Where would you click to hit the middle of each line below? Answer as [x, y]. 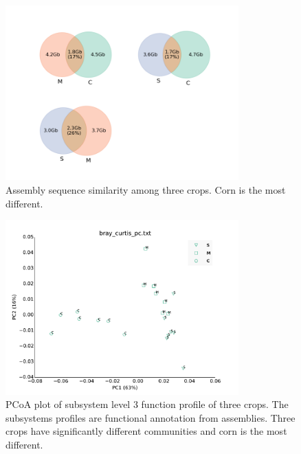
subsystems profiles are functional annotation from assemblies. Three [150, 417]
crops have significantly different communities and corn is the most [146, 431]
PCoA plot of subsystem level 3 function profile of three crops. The [147, 404]
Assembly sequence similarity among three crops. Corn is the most [146, 189]
